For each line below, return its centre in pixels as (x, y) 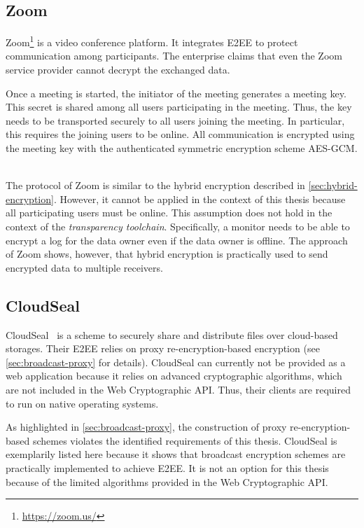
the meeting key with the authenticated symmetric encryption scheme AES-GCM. (182, 148)
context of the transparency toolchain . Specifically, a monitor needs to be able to (178, 226)
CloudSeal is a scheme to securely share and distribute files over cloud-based (172, 334)
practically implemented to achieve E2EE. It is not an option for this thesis (167, 467)
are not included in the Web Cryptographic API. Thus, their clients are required (178, 389)
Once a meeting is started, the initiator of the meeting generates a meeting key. (176, 93)
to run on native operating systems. (82, 403)
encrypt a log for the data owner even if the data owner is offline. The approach (177, 240)
